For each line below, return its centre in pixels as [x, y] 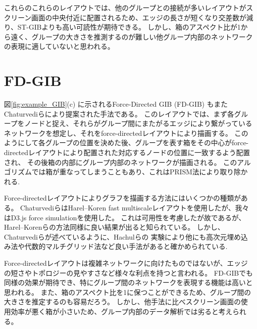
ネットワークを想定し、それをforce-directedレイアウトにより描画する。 [118, 133]
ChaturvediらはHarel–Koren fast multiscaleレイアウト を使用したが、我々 [134, 208]
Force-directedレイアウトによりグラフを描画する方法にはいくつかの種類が [123, 198]
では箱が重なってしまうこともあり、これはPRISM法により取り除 [136, 172]
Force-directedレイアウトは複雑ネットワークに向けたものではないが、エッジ [126, 263]
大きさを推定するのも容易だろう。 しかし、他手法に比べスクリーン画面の [123, 302]
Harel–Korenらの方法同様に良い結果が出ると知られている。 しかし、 [114, 227]
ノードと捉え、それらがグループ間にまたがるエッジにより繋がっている [138, 123]
